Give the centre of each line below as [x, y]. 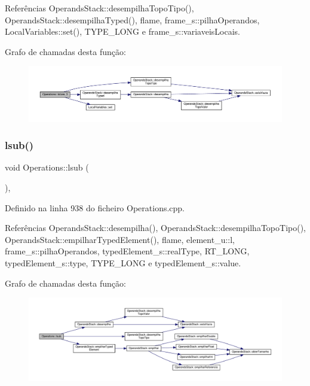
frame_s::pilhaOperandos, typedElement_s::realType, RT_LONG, [127, 251]
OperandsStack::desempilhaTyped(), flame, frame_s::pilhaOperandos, [132, 19]
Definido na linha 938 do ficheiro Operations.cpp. [95, 207]
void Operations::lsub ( [47, 167]
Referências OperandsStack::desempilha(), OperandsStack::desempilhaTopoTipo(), [155, 228]
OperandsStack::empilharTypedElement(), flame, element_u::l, [120, 239]
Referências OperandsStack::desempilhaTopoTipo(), [99, 8]
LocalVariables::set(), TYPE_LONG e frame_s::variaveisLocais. [122, 31]
